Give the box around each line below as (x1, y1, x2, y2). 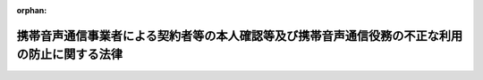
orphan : (16, 5, 47, 15)
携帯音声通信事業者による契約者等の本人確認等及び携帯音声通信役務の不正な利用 (16, 28, 463, 44)
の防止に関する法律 (16, 47, 123, 62)
